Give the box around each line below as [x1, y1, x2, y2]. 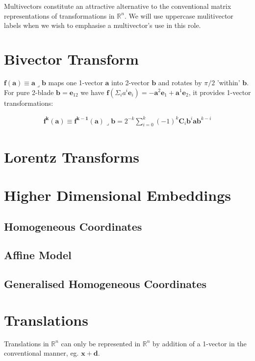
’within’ [217, 77, 240, 87]
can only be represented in [61, 338, 141, 348]
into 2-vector [111, 77, 150, 87]
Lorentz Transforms [4, 146, 140, 167]
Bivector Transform [4, 48, 139, 69]
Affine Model [4, 247, 72, 263]
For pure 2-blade [4, 87, 54, 97]
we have [80, 87, 104, 97]
